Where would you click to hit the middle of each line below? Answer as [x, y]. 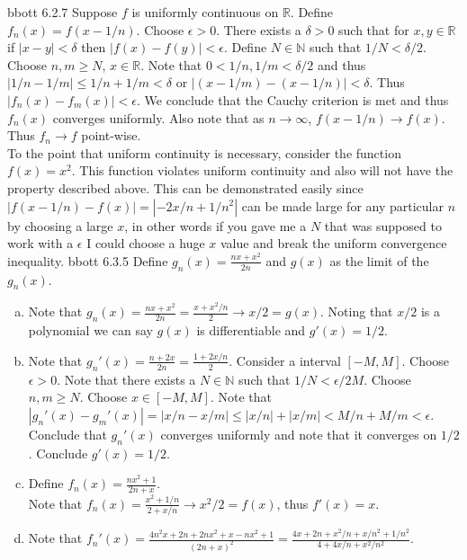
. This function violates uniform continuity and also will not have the [262, 170]
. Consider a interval [285, 360]
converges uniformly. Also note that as [158, 117]
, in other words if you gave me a [216, 225]
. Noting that [357, 311]
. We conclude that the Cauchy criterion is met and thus [293, 99]
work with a [40, 243]
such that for [374, 29]
